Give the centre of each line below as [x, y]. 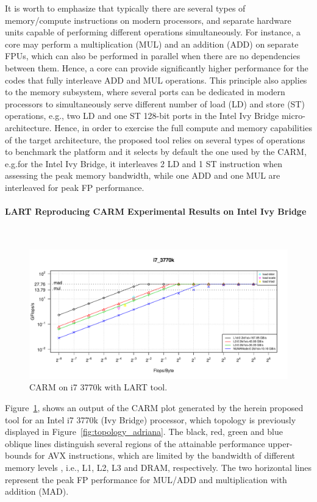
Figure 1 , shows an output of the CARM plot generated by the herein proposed [154, 408]
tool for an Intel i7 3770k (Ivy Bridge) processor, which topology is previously [151, 419]
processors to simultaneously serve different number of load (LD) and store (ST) [155, 103]
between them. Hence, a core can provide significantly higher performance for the [157, 67]
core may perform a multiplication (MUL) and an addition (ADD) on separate [152, 44]
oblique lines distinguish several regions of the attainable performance [135, 443]
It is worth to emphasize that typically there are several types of [125, 8]
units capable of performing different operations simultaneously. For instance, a [153, 32]
